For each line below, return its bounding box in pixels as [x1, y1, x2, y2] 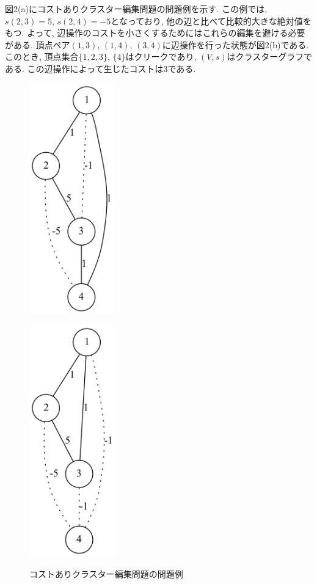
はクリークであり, [125, 50, 197, 63]
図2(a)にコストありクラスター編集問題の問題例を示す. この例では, [5, 2, 268, 15]
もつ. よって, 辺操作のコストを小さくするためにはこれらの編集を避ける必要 [5, 26, 305, 39]
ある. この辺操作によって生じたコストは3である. [5, 62, 196, 75]
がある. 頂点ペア [5, 38, 70, 51]
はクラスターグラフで [227, 50, 313, 63]
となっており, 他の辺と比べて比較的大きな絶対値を [111, 14, 312, 27]
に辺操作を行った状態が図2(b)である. [162, 38, 309, 51]
